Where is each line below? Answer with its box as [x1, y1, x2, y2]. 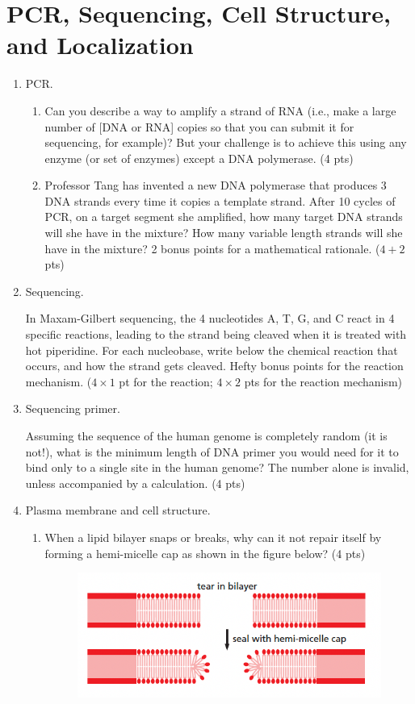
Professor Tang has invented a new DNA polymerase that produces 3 [44, 177, 387, 194]
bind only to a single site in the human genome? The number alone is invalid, [25, 459, 409, 476]
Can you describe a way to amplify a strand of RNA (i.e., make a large [44, 102, 396, 119]
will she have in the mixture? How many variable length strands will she [44, 224, 403, 241]
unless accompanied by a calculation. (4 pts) [25, 474, 245, 491]
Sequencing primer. [25, 400, 120, 417]
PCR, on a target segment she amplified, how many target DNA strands [44, 208, 403, 225]
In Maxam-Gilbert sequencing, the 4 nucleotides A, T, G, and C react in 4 [25, 310, 395, 327]
